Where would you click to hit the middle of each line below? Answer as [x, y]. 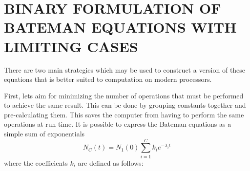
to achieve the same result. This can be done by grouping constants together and [125, 105]
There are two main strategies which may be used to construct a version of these [125, 69]
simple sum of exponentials [44, 134]
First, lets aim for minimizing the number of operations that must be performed [124, 95]
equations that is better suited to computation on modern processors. [108, 79]
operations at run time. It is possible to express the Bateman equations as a [118, 124]
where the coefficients [36, 162]
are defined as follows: [111, 162]
